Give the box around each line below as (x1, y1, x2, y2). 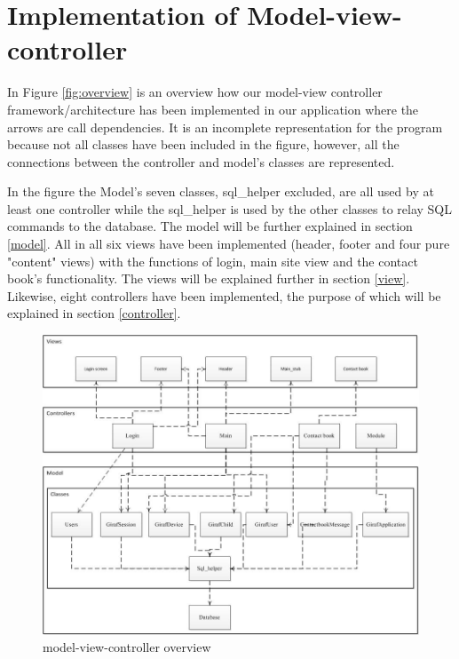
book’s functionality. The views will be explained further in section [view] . (7, 269, 410, 288)
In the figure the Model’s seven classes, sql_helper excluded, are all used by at (7, 182, 434, 201)
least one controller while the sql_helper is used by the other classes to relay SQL (7, 199, 452, 218)
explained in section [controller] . (7, 304, 181, 322)
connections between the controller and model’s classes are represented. (7, 152, 395, 171)
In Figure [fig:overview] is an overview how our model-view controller (7, 83, 383, 101)
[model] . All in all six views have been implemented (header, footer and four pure (7, 234, 450, 253)
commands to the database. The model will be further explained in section (7, 217, 413, 235)
